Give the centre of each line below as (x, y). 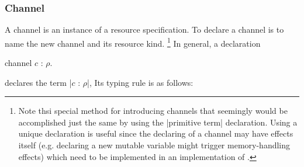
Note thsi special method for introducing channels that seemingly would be (153, 111)
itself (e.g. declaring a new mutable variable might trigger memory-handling (154, 145)
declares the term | (38, 82)
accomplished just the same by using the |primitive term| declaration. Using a (158, 122)
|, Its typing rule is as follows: (140, 82)
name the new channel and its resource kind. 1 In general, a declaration (133, 42)
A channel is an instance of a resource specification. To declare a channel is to (144, 29)
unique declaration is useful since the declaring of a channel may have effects (156, 133)
